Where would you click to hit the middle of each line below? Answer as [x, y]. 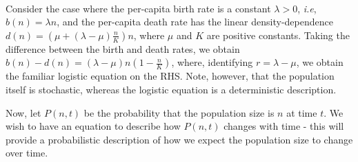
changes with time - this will [284, 126]
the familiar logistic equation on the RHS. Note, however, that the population [170, 76]
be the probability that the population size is [179, 112]
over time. [27, 153]
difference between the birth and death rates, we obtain [123, 48]
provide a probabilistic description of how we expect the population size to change [179, 139]
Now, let [23, 112]
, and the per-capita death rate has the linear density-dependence [195, 22]
